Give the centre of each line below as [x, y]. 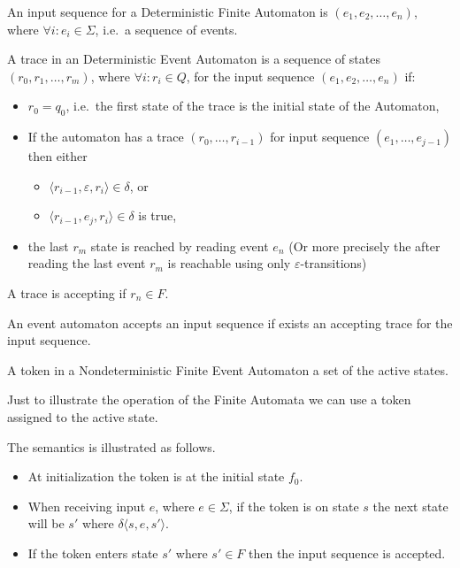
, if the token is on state [294, 506]
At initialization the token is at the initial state [156, 476]
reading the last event [87, 263]
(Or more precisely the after [364, 246]
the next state [410, 506]
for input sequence [320, 137]
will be [46, 523]
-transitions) [333, 263]
